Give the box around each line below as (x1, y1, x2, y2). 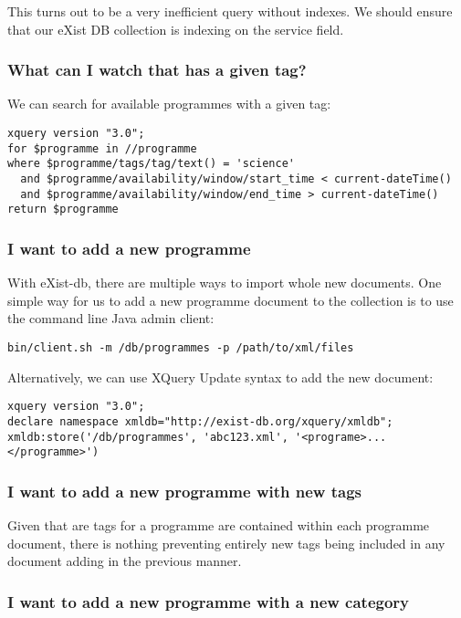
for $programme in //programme (7, 141, 197, 155)
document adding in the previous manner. (7, 551, 242, 571)
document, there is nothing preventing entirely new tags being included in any (7, 533, 445, 552)
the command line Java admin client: (7, 309, 215, 328)
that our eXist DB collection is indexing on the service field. (7, 19, 344, 38)
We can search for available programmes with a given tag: (7, 94, 331, 113)
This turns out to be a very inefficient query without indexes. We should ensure (7, 2, 453, 20)
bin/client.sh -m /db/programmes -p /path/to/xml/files (7, 340, 354, 354)
